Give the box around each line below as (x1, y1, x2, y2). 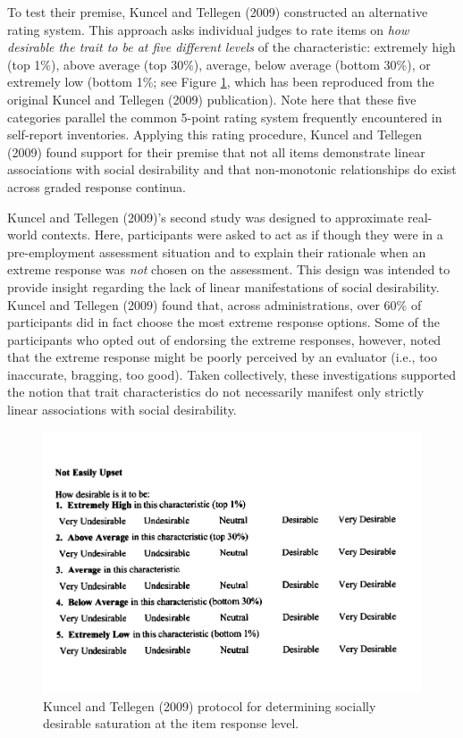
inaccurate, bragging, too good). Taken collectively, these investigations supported (7, 365, 457, 383)
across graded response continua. (7, 177, 186, 196)
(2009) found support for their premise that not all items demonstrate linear (7, 142, 425, 161)
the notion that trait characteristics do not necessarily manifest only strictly (7, 382, 425, 401)
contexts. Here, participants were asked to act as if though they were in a (41, 225, 443, 244)
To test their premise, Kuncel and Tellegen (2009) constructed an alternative (7, 3, 428, 21)
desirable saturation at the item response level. (43, 714, 299, 733)
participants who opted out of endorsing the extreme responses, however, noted (7, 330, 442, 348)
